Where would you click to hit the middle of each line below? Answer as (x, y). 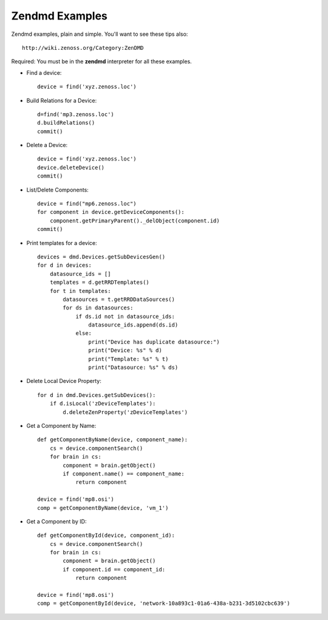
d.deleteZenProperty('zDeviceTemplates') (125, 412)
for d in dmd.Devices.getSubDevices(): (97, 395)
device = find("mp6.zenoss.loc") (87, 204)
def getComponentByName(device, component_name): (113, 440)
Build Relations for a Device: (62, 100)
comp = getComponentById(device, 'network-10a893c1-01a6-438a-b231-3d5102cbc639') (164, 604)
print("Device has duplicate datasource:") (154, 342)
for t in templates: (80, 291)
